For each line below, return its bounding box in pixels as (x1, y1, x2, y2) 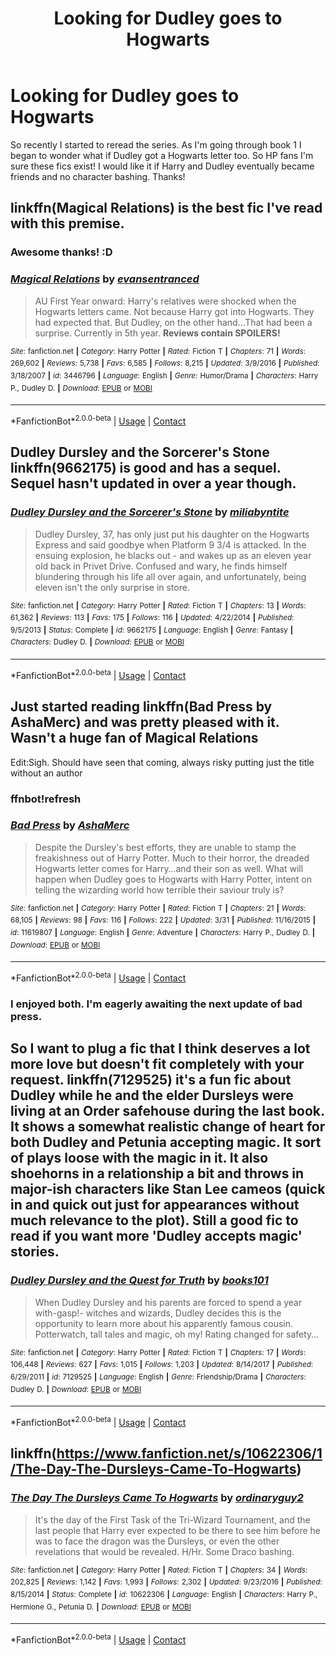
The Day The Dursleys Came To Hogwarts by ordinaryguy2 (10, 1491, 304, 1505)
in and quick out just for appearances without (10, 1197, 300, 1214)
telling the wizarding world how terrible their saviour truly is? (34, 883, 285, 896)
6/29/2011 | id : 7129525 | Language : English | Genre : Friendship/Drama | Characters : (10, 1372, 307, 1382)
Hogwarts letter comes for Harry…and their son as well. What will (34, 862, 304, 874)
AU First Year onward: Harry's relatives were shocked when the (34, 295, 297, 307)
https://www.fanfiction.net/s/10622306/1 (56, 1445, 323, 1462)
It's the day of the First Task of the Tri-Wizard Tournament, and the (34, 1513, 311, 1526)
